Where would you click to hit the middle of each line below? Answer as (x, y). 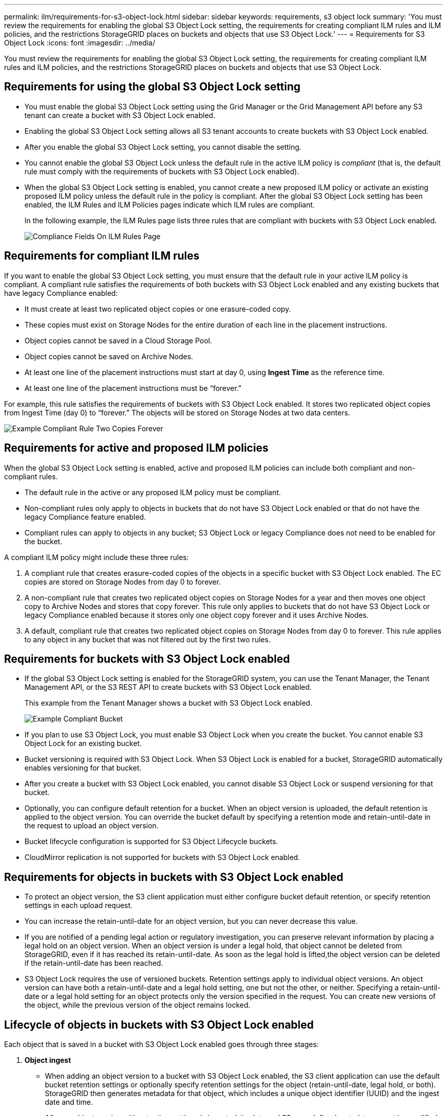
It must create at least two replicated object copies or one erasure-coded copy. (158, 309)
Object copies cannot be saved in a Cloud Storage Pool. (118, 340)
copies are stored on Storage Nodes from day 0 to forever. (123, 582)
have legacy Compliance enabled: (61, 293)
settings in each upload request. (79, 905)
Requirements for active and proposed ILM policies (136, 448)
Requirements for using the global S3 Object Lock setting (152, 87)
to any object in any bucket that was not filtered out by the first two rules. (148, 639)
